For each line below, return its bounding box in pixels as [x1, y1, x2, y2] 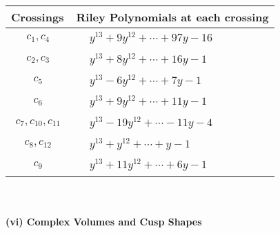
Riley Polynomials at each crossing [76, 9, 269, 25]
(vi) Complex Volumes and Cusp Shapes [6, 214, 202, 228]
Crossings [11, 9, 64, 25]
